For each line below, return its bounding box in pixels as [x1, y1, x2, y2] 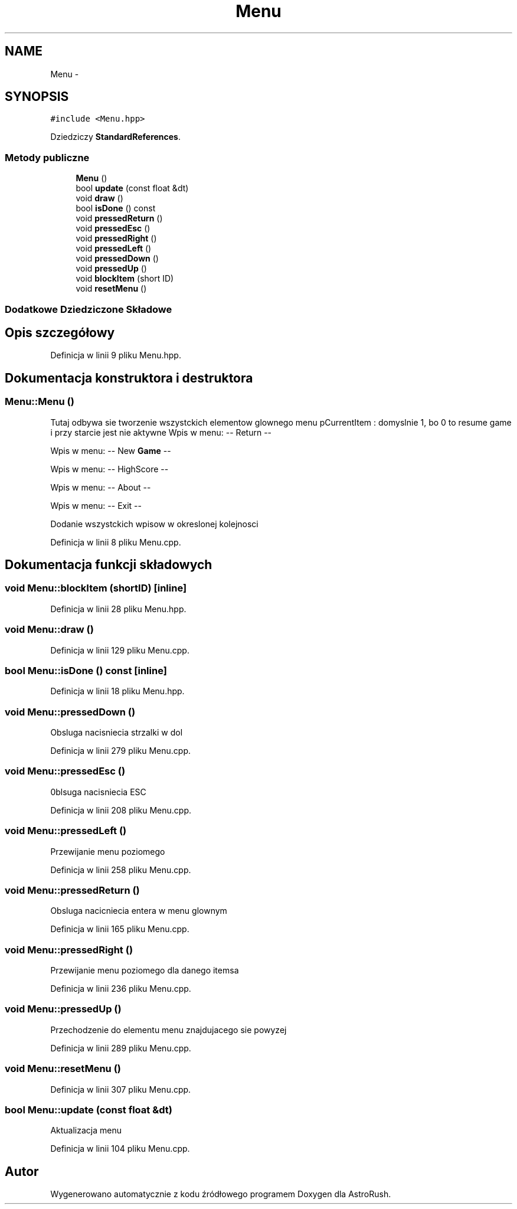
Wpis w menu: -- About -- [50, 482, 151, 492]
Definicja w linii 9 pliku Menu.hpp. [50, 350, 181, 361]
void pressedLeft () [76, 243, 152, 254]
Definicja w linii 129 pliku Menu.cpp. [50, 645, 189, 655]
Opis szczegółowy [5, 325, 115, 340]
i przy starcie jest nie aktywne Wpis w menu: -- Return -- [50, 427, 272, 437]
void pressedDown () [76, 253, 159, 264]
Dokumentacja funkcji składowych [5, 557, 212, 573]
